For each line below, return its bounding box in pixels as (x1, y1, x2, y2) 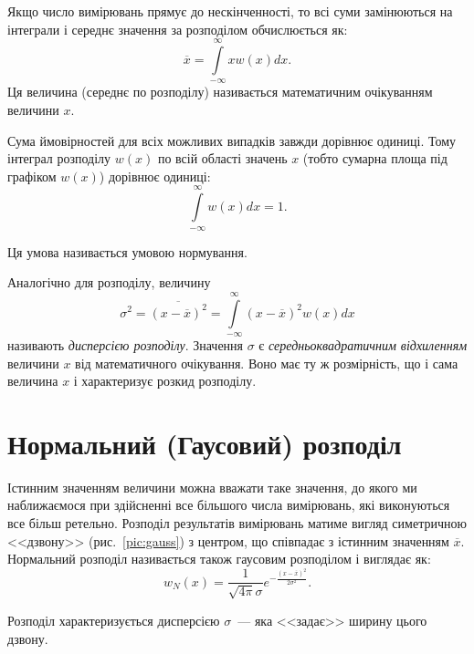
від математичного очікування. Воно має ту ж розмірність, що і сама (75, 353, 458, 372)
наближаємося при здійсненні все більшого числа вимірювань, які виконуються (7, 495, 450, 514)
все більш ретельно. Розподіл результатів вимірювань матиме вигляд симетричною (7, 514, 467, 532)
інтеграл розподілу (7, 149, 111, 168)
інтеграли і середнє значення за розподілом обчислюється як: (7, 19, 348, 38)
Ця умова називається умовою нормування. (7, 242, 248, 261)
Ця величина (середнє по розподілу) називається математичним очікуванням (7, 82, 433, 101)
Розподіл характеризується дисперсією (7, 610, 220, 629)
